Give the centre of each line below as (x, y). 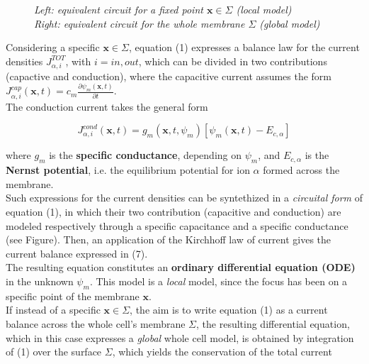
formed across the (301, 170)
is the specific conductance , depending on (146, 155)
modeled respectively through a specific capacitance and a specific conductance (177, 225)
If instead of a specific (53, 310)
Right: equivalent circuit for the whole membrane (140, 23)
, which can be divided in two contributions (233, 61)
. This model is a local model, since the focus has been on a (218, 281)
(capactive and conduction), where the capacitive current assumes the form (169, 76)
